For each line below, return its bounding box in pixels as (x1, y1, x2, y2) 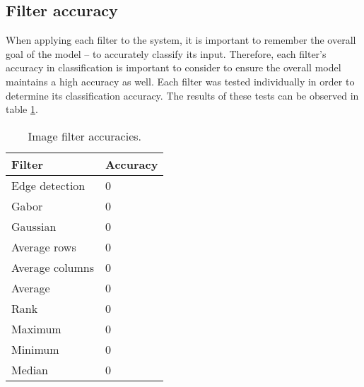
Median (11, 361, 49, 378)
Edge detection (11, 177, 86, 194)
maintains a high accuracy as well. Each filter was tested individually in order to (6, 73, 355, 88)
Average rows (11, 238, 76, 255)
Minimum (11, 340, 59, 357)
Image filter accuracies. (28, 127, 141, 144)
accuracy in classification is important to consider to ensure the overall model (6, 60, 341, 75)
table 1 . (6, 102, 38, 117)
